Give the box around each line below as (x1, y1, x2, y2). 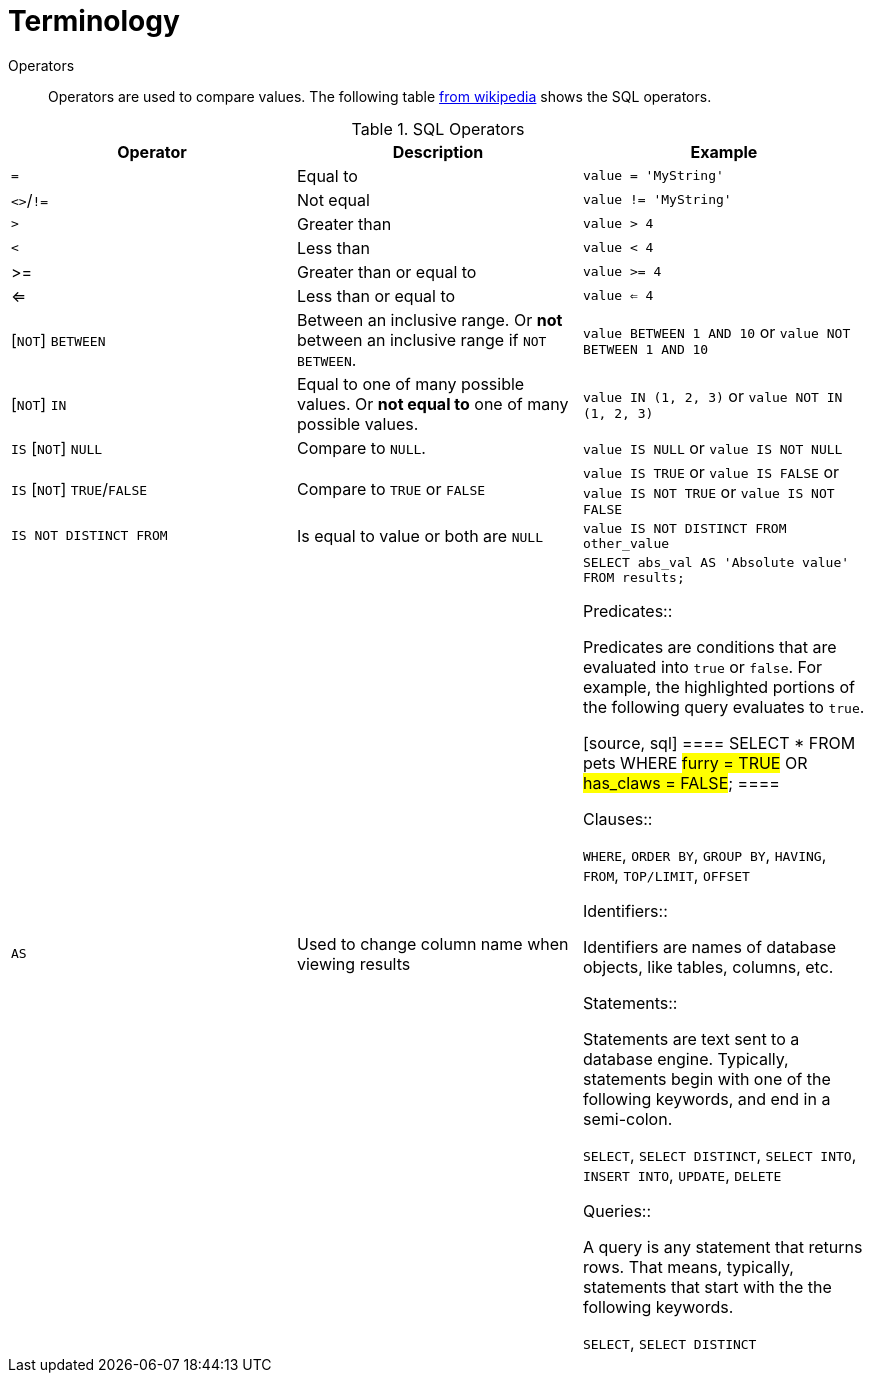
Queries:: (582, 1200, 652, 1221)
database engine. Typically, (582, 1048, 789, 1069)
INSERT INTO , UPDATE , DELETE (582, 1164, 782, 1185)
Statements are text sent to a (582, 1028, 800, 1049)
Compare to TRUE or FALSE (296, 479, 486, 500)
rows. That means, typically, (582, 1256, 794, 1277)
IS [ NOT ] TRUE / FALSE (11, 479, 148, 500)
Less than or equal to (296, 285, 456, 306)
